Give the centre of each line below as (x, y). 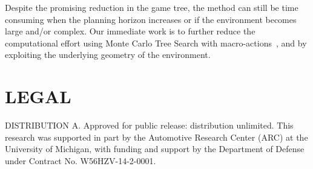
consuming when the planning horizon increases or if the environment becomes (151, 19)
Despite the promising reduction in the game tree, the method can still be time (152, 7)
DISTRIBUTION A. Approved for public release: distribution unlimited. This (149, 125)
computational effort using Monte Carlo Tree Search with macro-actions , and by (156, 43)
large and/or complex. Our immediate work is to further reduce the (130, 31)
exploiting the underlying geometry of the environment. (108, 55)
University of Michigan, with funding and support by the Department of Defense (155, 149)
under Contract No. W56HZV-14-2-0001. (81, 160)
